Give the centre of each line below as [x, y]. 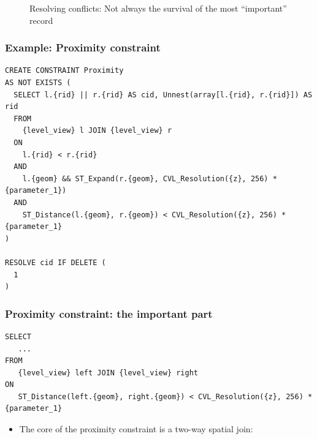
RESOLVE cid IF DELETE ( [55, 262]
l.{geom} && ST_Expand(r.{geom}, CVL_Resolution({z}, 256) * [150, 178]
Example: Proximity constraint [83, 47]
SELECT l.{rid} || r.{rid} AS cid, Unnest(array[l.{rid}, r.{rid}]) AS [163, 95]
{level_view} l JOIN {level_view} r [97, 131]
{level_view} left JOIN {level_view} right [108, 373]
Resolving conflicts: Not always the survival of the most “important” [158, 8]
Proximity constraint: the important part [109, 313]
